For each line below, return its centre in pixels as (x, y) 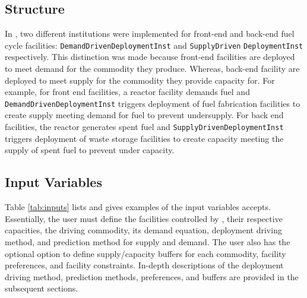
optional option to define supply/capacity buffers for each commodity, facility (145, 253)
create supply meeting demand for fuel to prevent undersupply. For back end (144, 115)
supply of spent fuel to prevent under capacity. (90, 150)
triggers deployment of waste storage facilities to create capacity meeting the (144, 138)
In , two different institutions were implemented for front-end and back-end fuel (150, 34)
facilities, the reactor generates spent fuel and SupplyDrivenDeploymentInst (144, 127)
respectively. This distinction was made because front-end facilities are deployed (150, 57)
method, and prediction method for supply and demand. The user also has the (148, 241)
